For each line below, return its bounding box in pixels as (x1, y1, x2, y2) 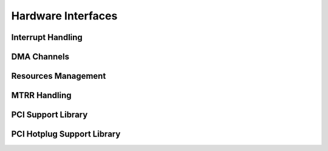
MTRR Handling (11, 90, 72, 101)
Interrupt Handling (11, 32, 83, 42)
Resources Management (11, 71, 106, 81)
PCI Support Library (11, 110, 88, 120)
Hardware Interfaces (11, 9, 118, 22)
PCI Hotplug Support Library (11, 129, 121, 139)
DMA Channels (11, 52, 70, 62)
